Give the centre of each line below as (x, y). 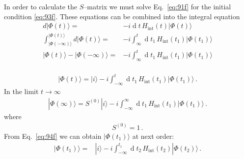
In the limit (21, 91)
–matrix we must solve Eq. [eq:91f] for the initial (157, 6)
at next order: (153, 136)
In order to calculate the (41, 6)
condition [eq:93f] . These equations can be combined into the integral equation (122, 16)
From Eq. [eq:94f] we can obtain (53, 136)
